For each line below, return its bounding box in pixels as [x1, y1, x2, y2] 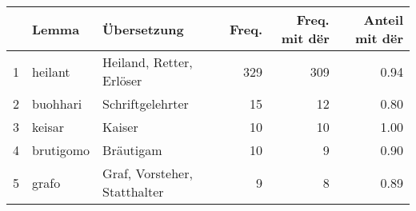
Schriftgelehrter [102, 94, 189, 113]
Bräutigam [102, 141, 162, 159]
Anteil [363, 10, 403, 29]
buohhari [32, 94, 82, 113]
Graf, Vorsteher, [102, 164, 193, 182]
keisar [32, 117, 65, 136]
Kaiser [102, 117, 138, 136]
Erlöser [102, 71, 142, 90]
